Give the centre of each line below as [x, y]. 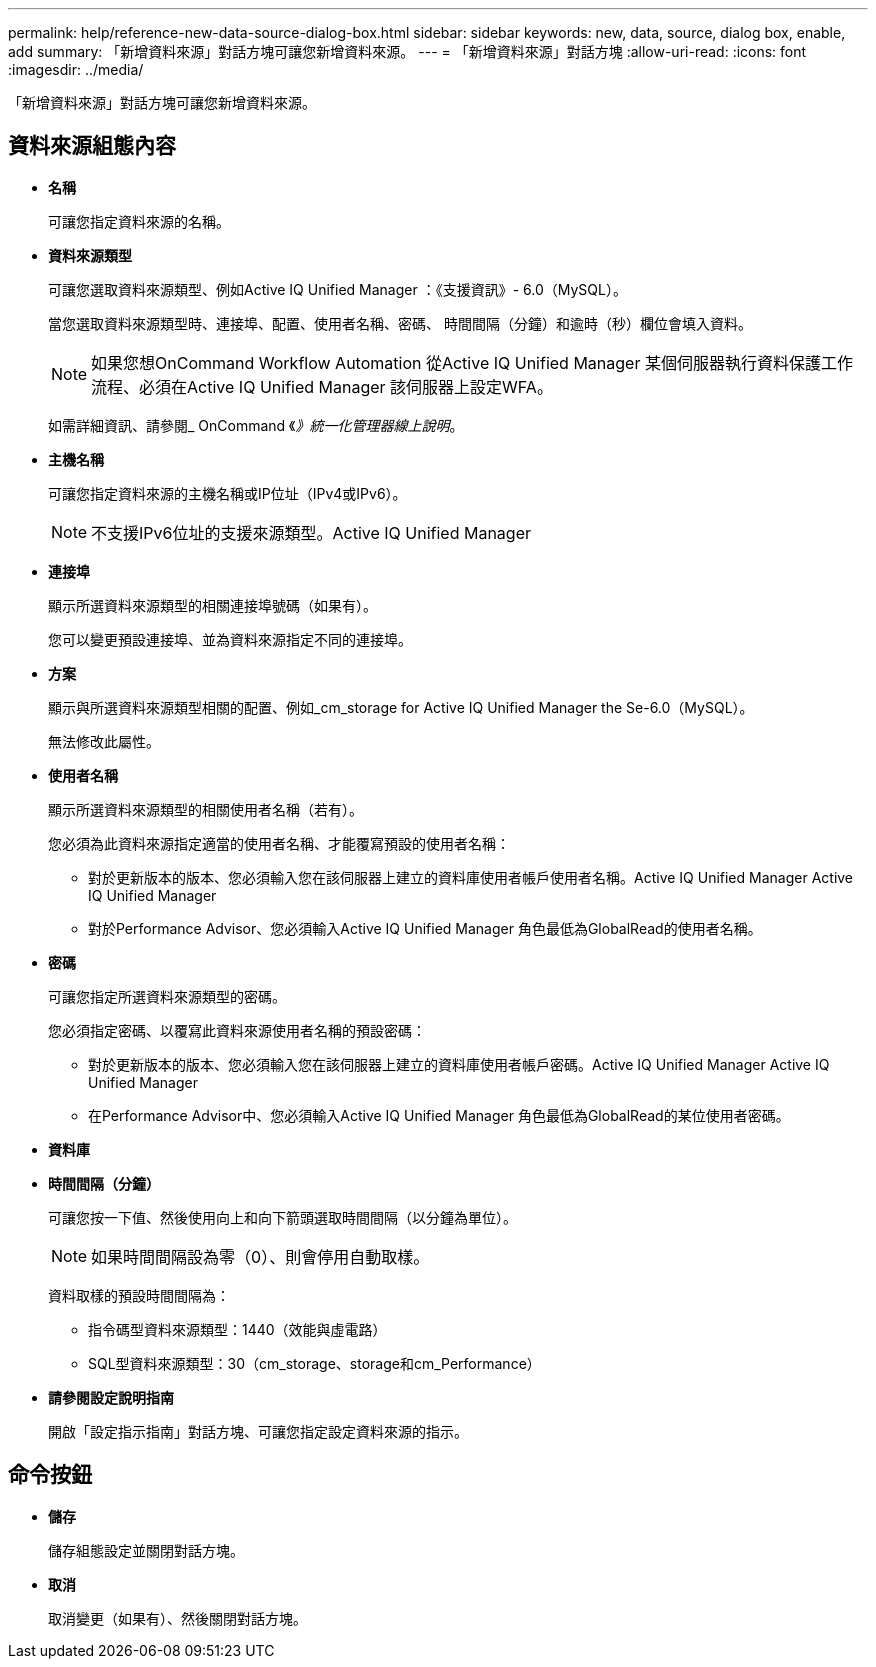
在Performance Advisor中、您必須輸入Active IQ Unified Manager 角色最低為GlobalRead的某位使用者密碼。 [439, 1115]
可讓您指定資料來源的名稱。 [139, 221]
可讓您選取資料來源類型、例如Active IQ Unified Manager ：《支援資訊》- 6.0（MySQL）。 [337, 289]
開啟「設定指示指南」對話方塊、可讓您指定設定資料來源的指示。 [258, 1431]
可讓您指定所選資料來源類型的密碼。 [167, 996]
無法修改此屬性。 [104, 741]
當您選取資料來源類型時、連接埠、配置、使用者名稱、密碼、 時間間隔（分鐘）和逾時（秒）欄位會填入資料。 [400, 323]
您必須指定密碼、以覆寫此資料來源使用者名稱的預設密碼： [237, 1030]
